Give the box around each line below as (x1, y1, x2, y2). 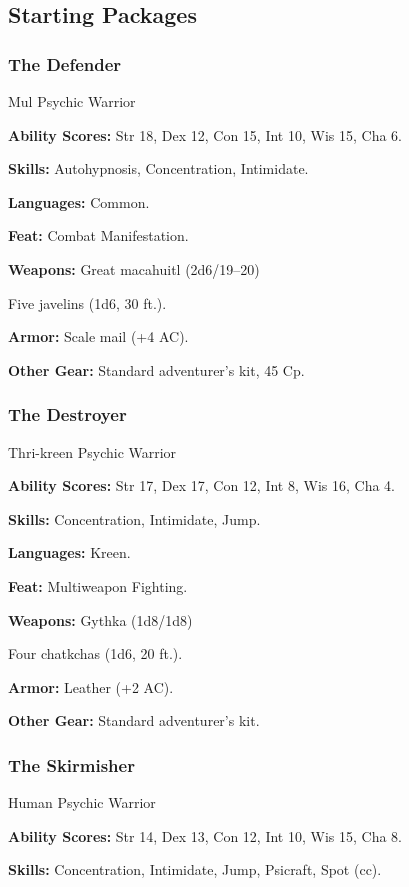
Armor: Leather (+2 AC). (8, 676, 174, 697)
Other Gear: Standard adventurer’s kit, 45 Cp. (8, 359, 305, 380)
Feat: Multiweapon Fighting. (8, 575, 188, 596)
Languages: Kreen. (8, 542, 131, 563)
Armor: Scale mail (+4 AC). (8, 326, 189, 347)
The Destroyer (8, 402, 127, 427)
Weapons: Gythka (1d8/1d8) (8, 609, 193, 630)
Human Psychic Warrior (8, 792, 156, 813)
